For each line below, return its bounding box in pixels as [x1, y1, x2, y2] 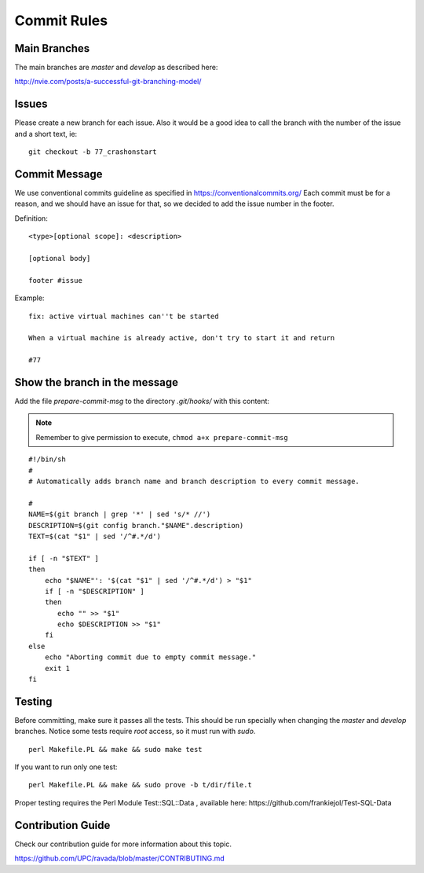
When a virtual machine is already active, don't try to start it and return [28, 334, 335, 343]
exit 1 [44, 664, 71, 673]
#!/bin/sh [28, 455, 66, 464]
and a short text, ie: [14, 129, 78, 138]
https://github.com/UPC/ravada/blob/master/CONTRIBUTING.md [14, 853, 225, 864]
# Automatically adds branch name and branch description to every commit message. [28, 476, 360, 486]
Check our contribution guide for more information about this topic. [14, 839, 232, 849]
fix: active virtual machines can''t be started [28, 311, 219, 321]
